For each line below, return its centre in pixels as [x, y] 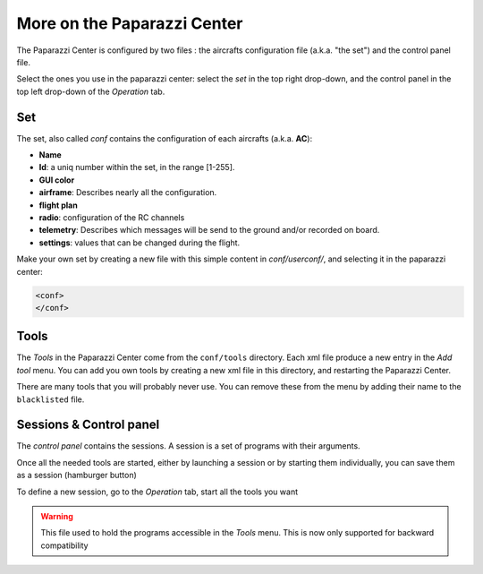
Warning [57, 517]
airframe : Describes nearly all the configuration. [128, 193]
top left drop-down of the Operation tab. [91, 91]
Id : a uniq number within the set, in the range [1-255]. [137, 167]
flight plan [58, 205]
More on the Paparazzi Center [130, 23]
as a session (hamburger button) [77, 475]
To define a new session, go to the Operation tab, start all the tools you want [157, 492]
